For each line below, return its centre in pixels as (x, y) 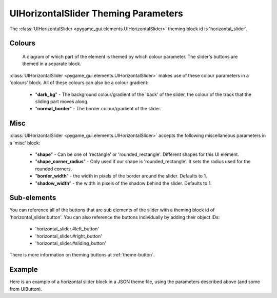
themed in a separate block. (52, 64)
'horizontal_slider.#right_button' (69, 236)
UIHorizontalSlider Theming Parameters (96, 13)
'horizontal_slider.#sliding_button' (71, 243)
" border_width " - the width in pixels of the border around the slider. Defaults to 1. (121, 176)
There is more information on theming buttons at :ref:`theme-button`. (82, 255)
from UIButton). (26, 289)
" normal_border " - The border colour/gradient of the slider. (98, 109)
